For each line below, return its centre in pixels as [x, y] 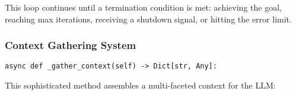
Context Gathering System [71, 45]
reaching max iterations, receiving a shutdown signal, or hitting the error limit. [148, 19]
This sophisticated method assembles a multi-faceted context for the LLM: [140, 85]
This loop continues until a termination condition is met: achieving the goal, [143, 7]
